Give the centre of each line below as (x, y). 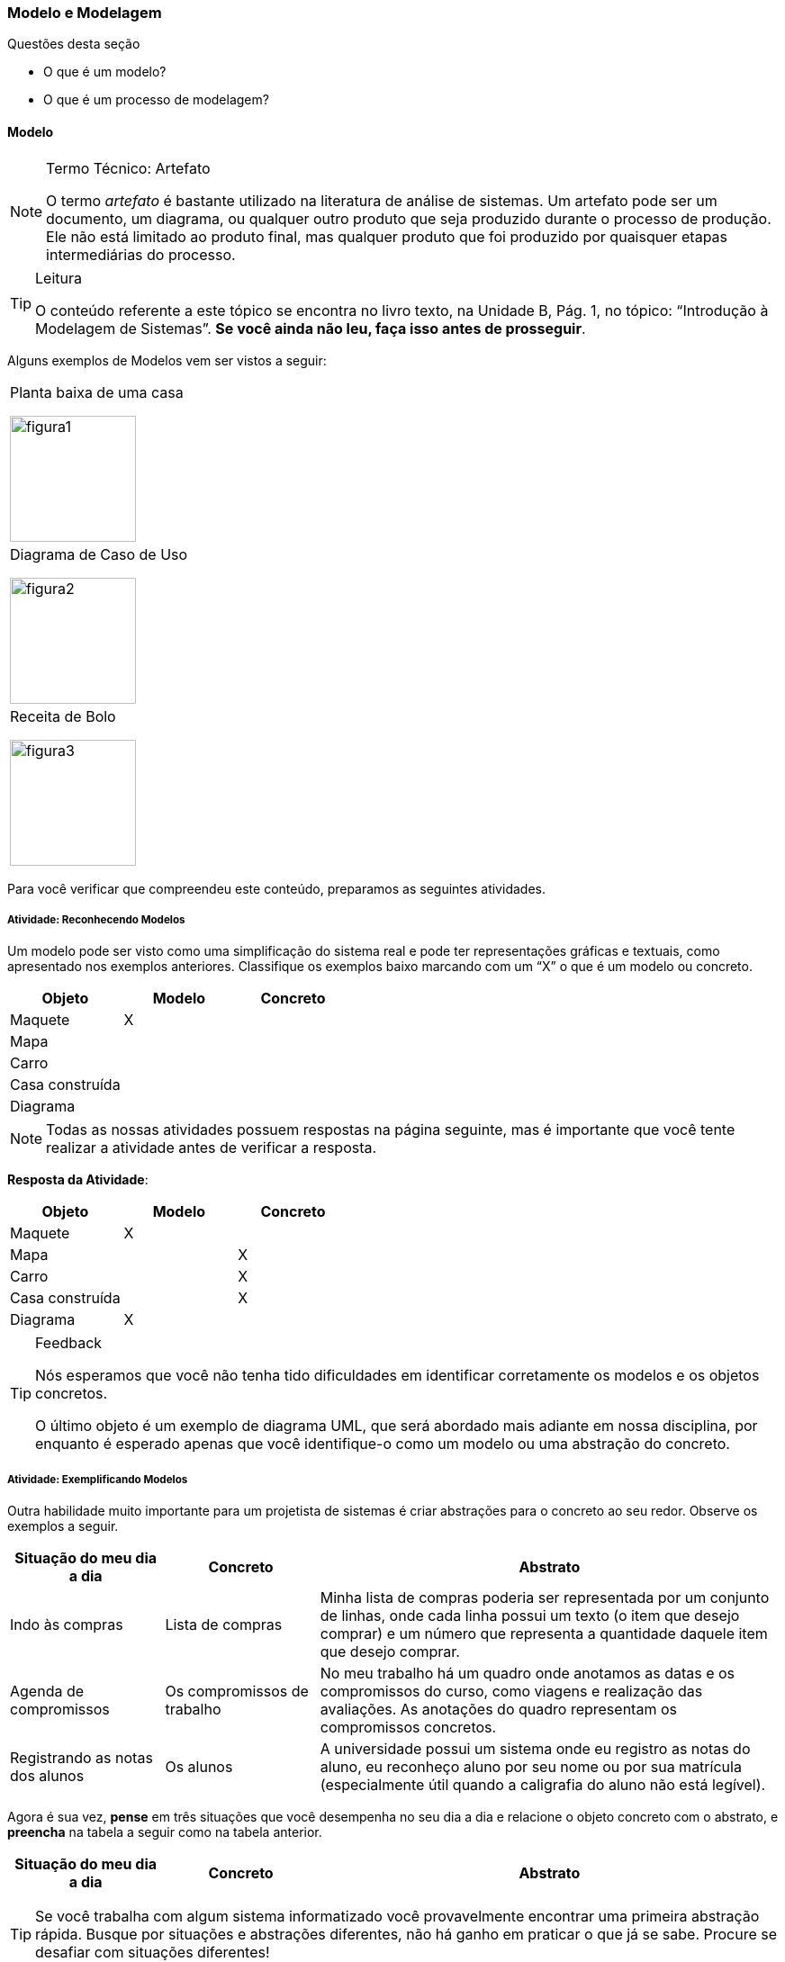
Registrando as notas (81, 1758)
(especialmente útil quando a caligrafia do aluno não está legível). (543, 1785)
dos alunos (47, 1776)
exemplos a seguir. (63, 1526)
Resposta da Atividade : (78, 1180)
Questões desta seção (74, 44)
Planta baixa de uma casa (97, 392)
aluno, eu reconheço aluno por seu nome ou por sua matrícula (531, 1767)
